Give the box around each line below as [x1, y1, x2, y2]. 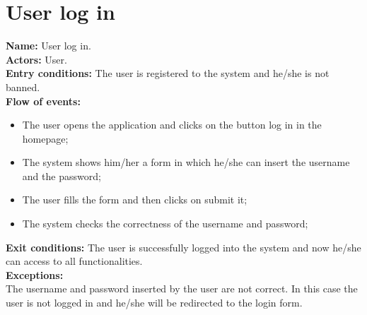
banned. [6, 79, 40, 94]
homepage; [22, 131, 69, 145]
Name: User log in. [6, 38, 91, 53]
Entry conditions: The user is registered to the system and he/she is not [6, 66, 330, 81]
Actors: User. [6, 52, 67, 66]
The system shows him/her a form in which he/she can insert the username [22, 155, 350, 170]
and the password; [22, 168, 101, 183]
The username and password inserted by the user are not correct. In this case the [6, 281, 358, 296]
